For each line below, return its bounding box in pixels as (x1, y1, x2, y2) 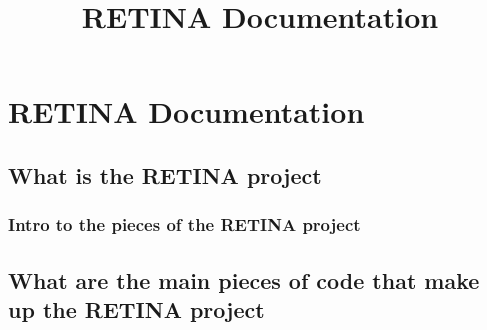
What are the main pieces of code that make (8, 264, 480, 295)
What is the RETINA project (8, 159, 322, 190)
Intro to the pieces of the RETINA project (8, 212, 361, 237)
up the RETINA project (8, 293, 265, 324)
